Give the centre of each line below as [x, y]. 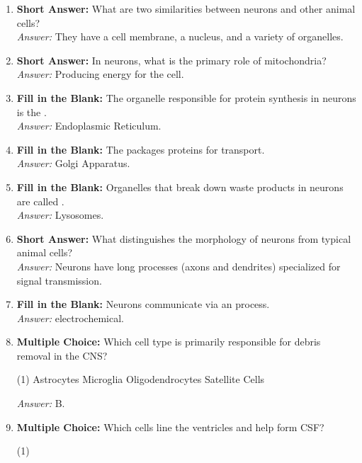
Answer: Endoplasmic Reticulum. [89, 126]
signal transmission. [59, 280]
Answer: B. [41, 403]
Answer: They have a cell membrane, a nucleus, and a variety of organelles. [180, 36]
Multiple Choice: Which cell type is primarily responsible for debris [169, 342]
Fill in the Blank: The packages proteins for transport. [141, 149]
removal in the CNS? [62, 355]
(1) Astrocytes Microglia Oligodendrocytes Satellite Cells [141, 379]
